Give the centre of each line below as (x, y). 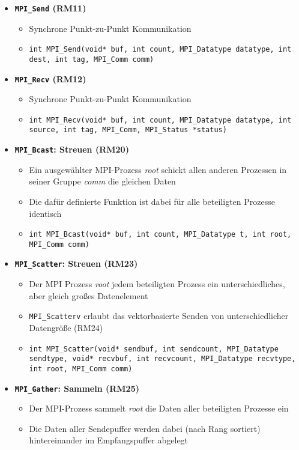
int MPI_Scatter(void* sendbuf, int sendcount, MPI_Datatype (154, 349)
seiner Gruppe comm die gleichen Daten (102, 181)
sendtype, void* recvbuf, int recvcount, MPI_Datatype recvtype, (162, 359)
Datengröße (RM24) (66, 327)
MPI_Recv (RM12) (50, 78)
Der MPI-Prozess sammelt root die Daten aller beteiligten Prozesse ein (159, 408)
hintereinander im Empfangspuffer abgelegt (109, 440)
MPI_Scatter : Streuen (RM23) (76, 263)
